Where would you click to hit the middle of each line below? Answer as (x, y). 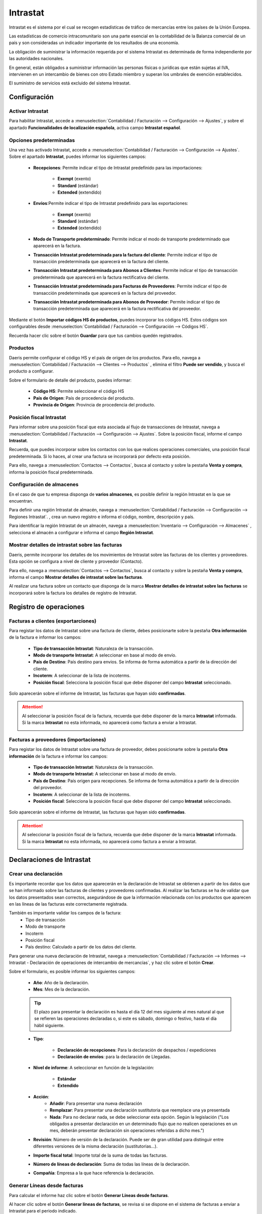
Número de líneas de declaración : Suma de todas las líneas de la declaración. (112, 1164)
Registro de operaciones (47, 607)
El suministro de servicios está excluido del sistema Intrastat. (70, 83)
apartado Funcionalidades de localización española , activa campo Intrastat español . (95, 127)
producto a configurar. (32, 371)
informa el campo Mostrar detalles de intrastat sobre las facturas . (76, 577)
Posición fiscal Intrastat (38, 417)
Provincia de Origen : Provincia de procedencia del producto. (94, 405)
